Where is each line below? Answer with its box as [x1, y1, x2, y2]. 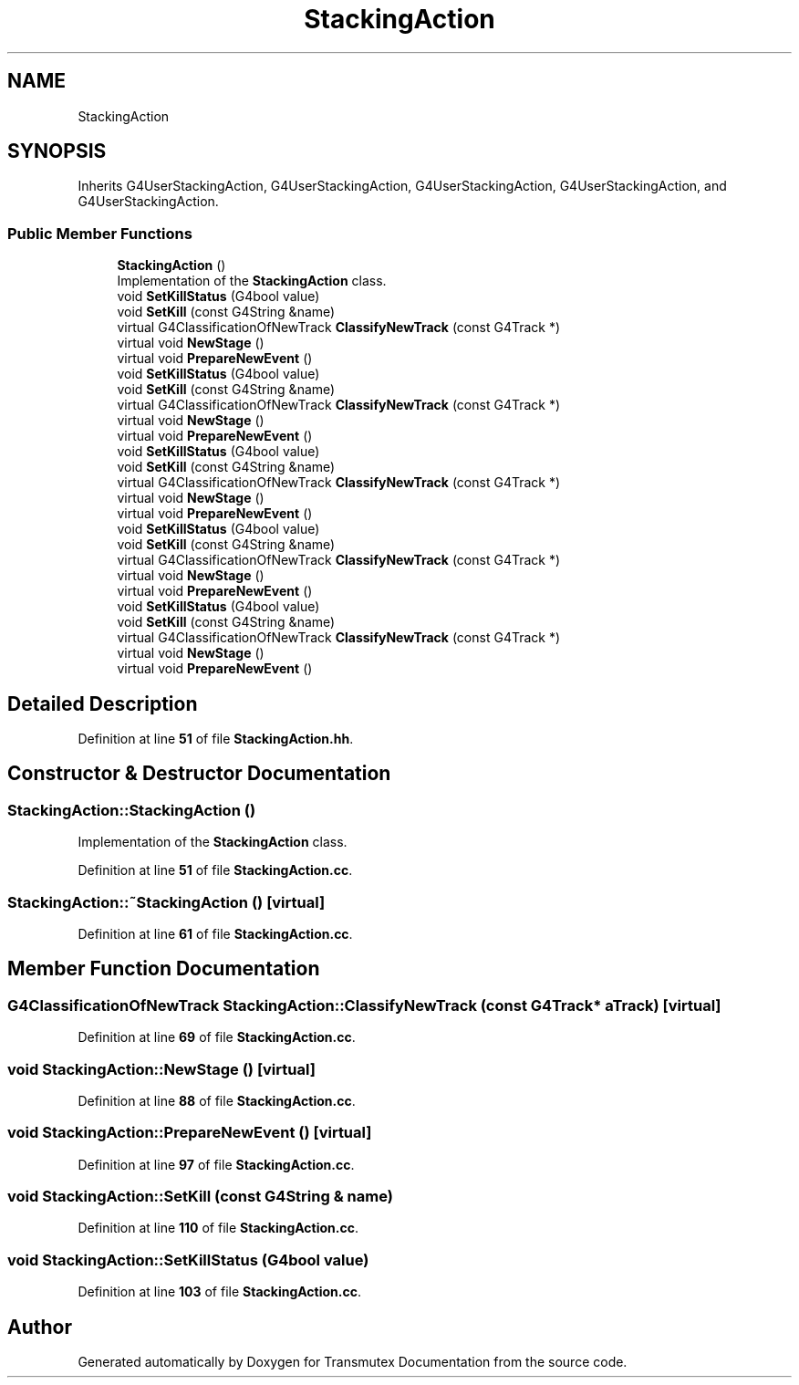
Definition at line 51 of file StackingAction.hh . [78, 731, 354, 747]
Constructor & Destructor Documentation [7, 762, 391, 786]
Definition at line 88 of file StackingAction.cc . [78, 1092, 356, 1109]
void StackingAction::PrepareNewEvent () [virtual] [7, 1123, 372, 1142]
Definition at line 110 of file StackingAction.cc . [78, 1220, 359, 1236]
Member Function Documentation [7, 957, 320, 981]
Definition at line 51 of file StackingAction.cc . [78, 862, 353, 879]
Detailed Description [7, 692, 198, 715]
